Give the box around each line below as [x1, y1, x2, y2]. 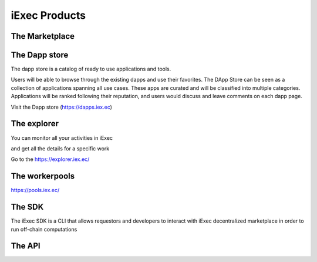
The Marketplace [11, 31, 75, 41]
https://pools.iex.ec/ [11, 187, 60, 194]
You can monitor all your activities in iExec [11, 134, 113, 141]
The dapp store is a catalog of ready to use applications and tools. [11, 65, 171, 73]
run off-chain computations [11, 226, 77, 233]
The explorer [11, 119, 59, 129]
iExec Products [11, 9, 86, 22]
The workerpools [11, 171, 75, 182]
